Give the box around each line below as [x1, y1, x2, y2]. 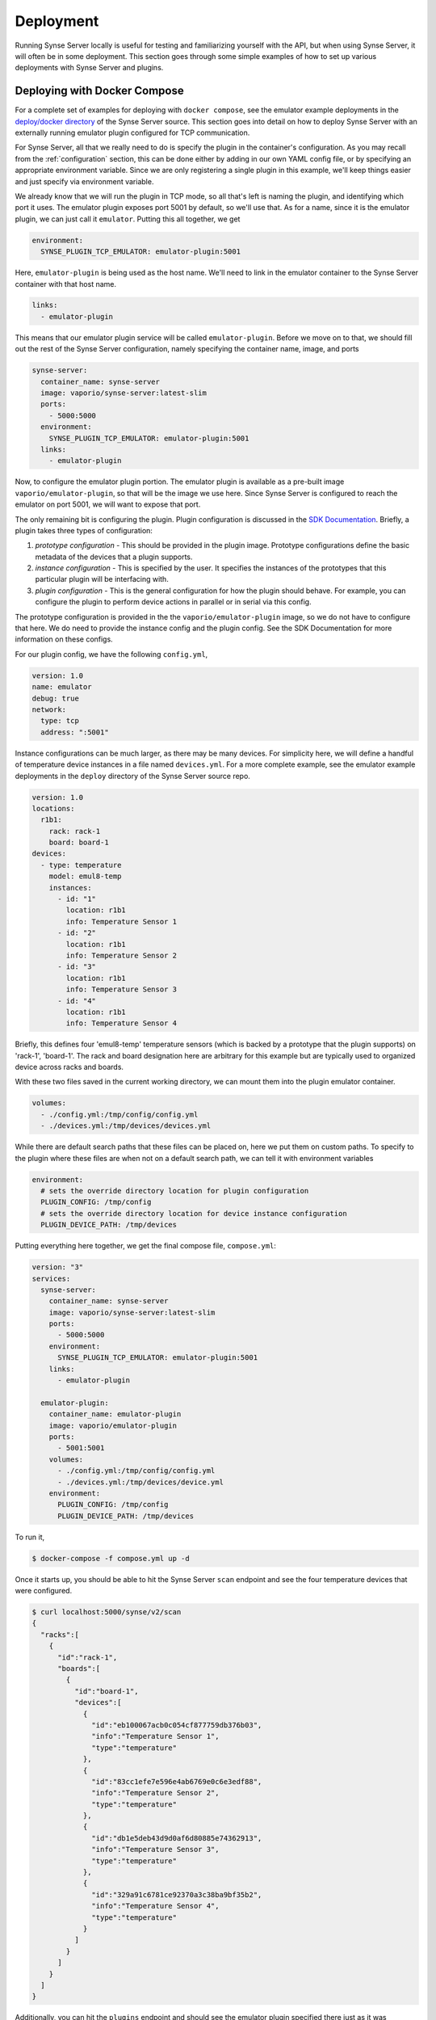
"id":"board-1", [73, 1686, 139, 1696]
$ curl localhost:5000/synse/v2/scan [31, 1608, 182, 1617]
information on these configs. [15, 634, 113, 644]
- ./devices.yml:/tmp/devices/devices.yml [40, 1122, 212, 1130]
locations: [31, 804, 75, 813]
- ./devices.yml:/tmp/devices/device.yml [57, 1477, 224, 1487]
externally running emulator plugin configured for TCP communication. [15, 128, 250, 137]
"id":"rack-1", [57, 1652, 118, 1662]
